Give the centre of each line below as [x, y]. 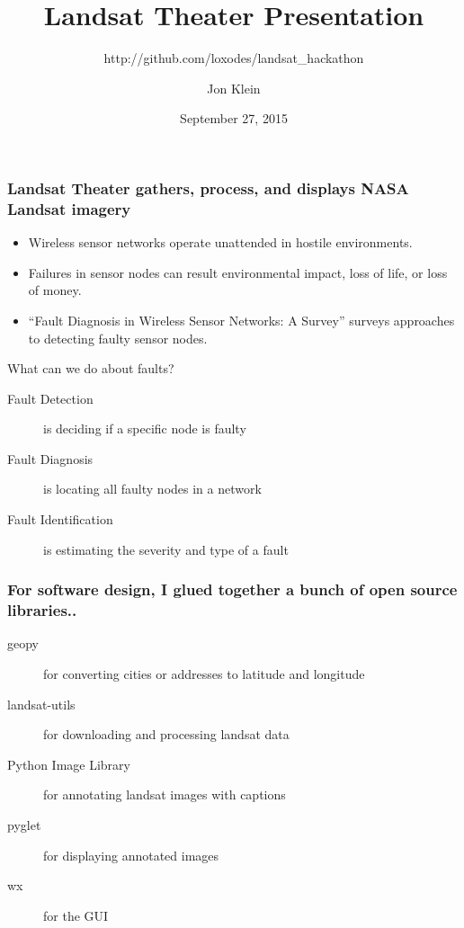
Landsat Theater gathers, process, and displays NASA [208, 187]
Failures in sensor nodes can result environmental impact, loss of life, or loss [238, 272]
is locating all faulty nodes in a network [152, 489]
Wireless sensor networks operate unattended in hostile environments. [220, 242]
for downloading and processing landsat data [166, 734]
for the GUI [76, 915]
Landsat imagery [69, 208]
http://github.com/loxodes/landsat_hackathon [234, 58]
